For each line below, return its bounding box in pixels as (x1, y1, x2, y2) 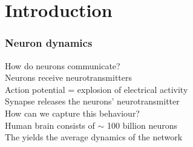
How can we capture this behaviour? (5, 106, 140, 119)
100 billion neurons (106, 118, 178, 131)
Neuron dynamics (5, 35, 93, 50)
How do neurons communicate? (5, 59, 120, 72)
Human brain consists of (5, 118, 95, 131)
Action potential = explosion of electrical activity (5, 83, 188, 95)
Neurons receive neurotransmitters (5, 71, 132, 84)
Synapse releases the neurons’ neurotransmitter (5, 95, 180, 108)
